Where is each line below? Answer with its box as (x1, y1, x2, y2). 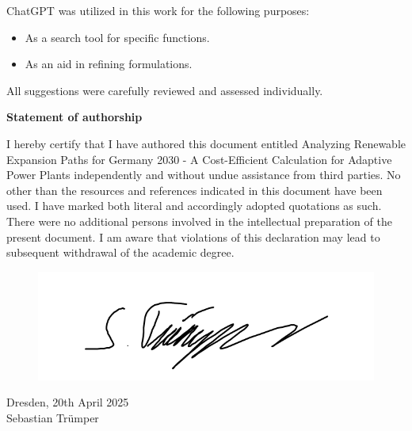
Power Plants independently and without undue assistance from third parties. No (6, 166, 401, 183)
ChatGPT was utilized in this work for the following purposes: (6, 2, 310, 18)
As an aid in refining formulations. (25, 55, 193, 72)
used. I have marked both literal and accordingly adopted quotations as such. (6, 197, 382, 214)
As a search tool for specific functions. (25, 29, 210, 45)
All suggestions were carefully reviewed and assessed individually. (6, 82, 323, 98)
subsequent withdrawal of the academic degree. (6, 244, 235, 261)
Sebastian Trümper (6, 409, 99, 425)
